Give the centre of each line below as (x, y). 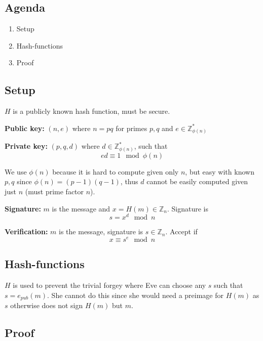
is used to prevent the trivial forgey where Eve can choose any (109, 285)
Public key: (25, 128)
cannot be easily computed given (197, 181)
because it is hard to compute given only (116, 171)
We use (16, 171)
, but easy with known (220, 171)
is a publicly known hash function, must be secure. (91, 111)
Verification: (26, 231)
